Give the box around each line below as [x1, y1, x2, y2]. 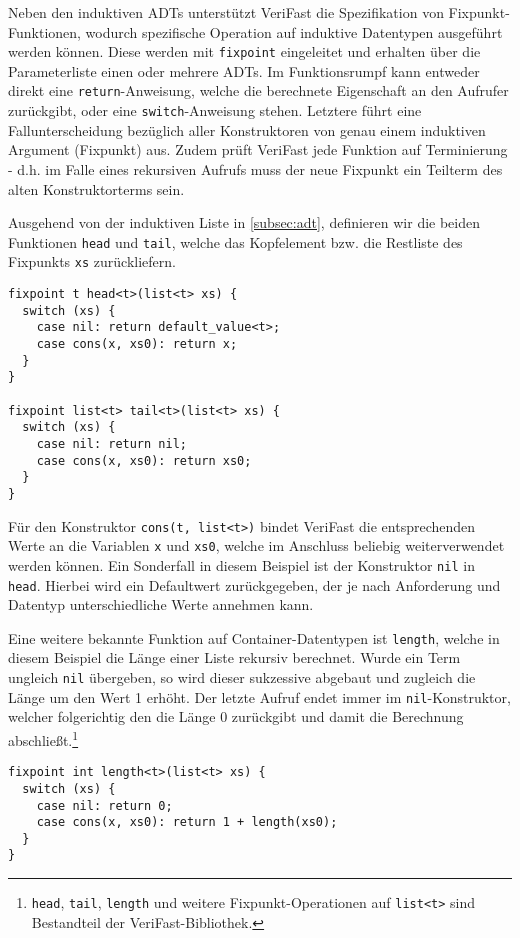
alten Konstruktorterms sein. [8, 178, 185, 199]
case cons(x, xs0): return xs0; [36, 453, 252, 468]
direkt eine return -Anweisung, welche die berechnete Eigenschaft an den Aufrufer [8, 80, 509, 101]
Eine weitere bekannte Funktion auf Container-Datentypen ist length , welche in [8, 627, 500, 648]
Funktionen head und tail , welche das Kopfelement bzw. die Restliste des [8, 231, 463, 252]
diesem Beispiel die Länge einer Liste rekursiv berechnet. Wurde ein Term [8, 647, 461, 668]
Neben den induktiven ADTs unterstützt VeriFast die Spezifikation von [8, 2, 444, 22]
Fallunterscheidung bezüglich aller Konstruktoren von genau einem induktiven [8, 119, 486, 140]
